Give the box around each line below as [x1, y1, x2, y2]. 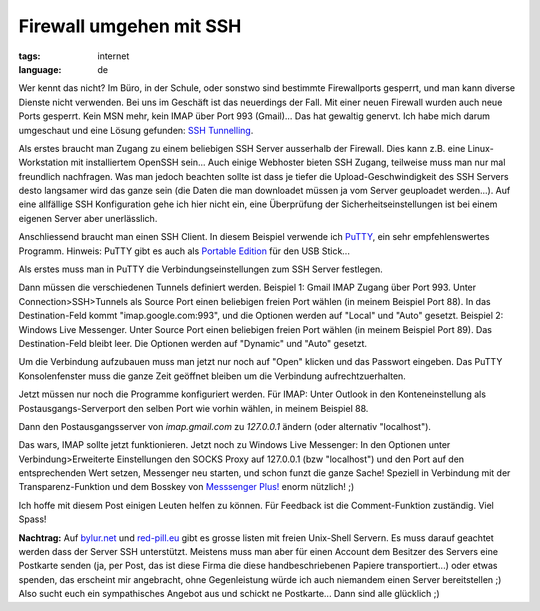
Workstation [18, 156, 69, 169]
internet [97, 50, 130, 62]
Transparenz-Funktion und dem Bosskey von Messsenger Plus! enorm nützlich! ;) [18, 481, 355, 493]
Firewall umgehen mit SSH [18, 15, 242, 37]
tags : [18, 50, 41, 62]
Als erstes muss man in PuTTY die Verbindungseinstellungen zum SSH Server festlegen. [18, 263, 384, 275]
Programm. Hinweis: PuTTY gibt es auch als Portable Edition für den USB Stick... [18, 245, 350, 257]
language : [18, 63, 62, 75]
